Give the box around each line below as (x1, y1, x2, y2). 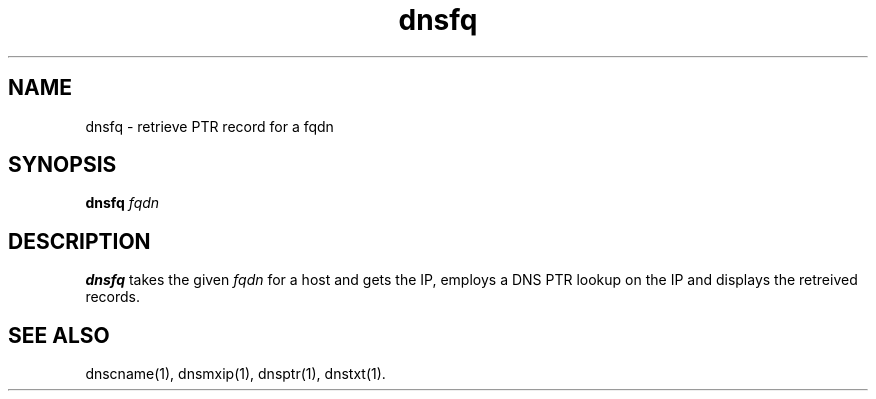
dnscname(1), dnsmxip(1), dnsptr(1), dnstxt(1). (85, 365, 386, 383)
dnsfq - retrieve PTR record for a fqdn (85, 117, 334, 135)
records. (85, 288, 141, 306)
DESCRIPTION (8, 228, 151, 254)
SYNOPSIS (8, 152, 117, 178)
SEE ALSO (8, 322, 110, 348)
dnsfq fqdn (85, 194, 160, 212)
